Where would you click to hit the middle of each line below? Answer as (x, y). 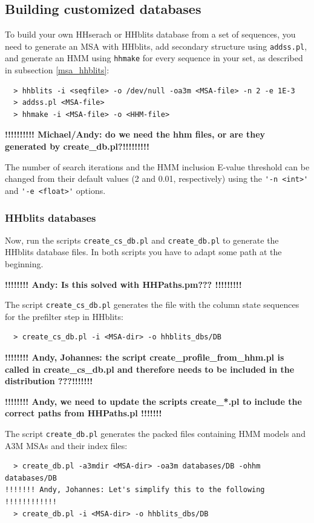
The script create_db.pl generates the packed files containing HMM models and (155, 434)
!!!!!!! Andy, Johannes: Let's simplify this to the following (135, 490)
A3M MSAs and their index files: (66, 445)
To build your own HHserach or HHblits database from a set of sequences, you (150, 34)
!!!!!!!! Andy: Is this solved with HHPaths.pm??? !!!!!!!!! (123, 284)
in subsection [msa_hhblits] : (57, 70)
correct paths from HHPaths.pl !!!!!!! (83, 413)
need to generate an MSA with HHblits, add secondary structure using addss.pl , (156, 46)
